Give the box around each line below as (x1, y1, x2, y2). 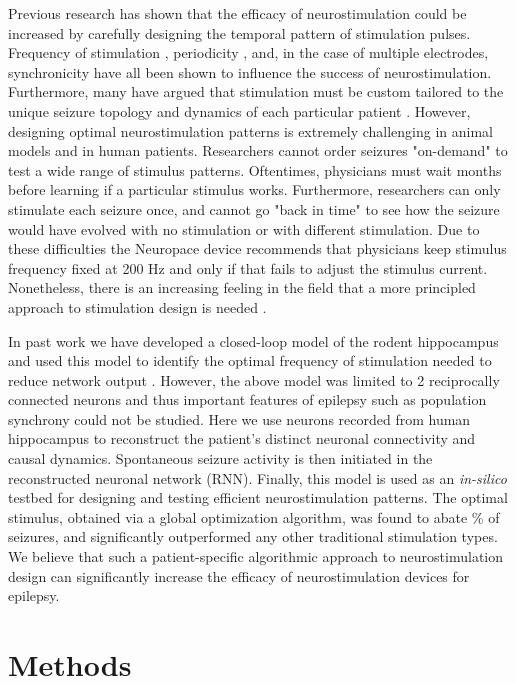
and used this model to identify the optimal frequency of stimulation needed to (8, 350, 492, 371)
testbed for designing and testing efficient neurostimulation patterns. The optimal (8, 487, 508, 508)
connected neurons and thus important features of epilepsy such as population (8, 389, 487, 410)
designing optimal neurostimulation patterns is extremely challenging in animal (8, 120, 494, 141)
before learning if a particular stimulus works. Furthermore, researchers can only (8, 179, 501, 200)
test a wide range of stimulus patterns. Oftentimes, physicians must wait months (8, 159, 502, 180)
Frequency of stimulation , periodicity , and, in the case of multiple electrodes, (8, 42, 489, 63)
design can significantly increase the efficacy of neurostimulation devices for (8, 565, 470, 586)
